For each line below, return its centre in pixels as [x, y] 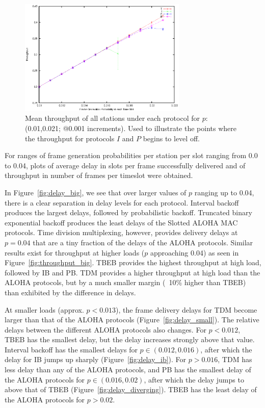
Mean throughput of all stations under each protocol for [112, 118]
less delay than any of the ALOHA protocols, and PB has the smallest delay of [128, 369]
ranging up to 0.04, [224, 192]
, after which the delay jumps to [194, 379]
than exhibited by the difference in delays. [70, 292]
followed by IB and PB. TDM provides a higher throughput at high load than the [132, 272]
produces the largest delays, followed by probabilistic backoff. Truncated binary [128, 212]
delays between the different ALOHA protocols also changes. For [105, 329]
